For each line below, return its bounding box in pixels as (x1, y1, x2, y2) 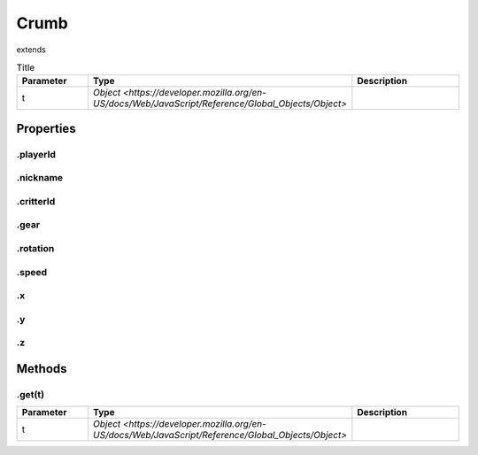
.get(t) (16, 388, 44, 400)
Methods (16, 361, 67, 376)
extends (16, 44, 46, 55)
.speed (16, 266, 48, 278)
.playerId (16, 148, 57, 160)
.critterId (16, 195, 56, 207)
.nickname (16, 172, 64, 184)
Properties (16, 120, 76, 136)
